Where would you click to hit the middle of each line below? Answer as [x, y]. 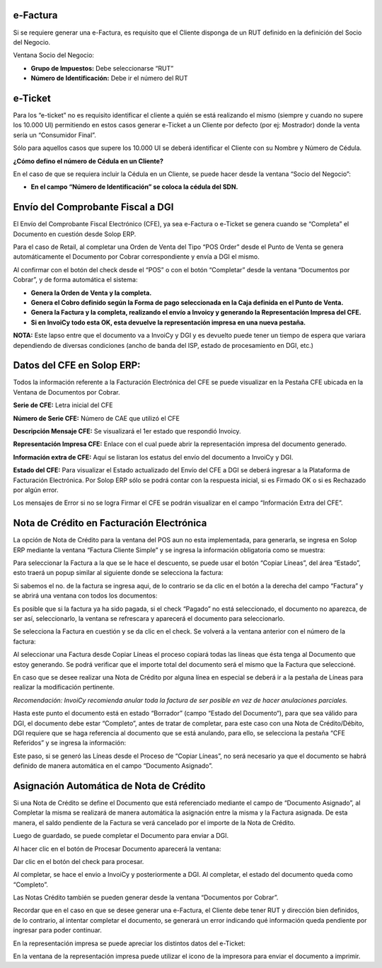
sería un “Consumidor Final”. [55, 135]
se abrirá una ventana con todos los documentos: [85, 596]
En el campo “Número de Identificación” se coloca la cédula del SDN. [134, 187]
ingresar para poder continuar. [57, 931]
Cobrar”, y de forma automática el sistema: [75, 280]
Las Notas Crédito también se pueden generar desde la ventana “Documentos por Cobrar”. [146, 897]
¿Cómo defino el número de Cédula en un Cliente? [88, 161]
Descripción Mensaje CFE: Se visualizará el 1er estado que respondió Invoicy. [127, 431]
